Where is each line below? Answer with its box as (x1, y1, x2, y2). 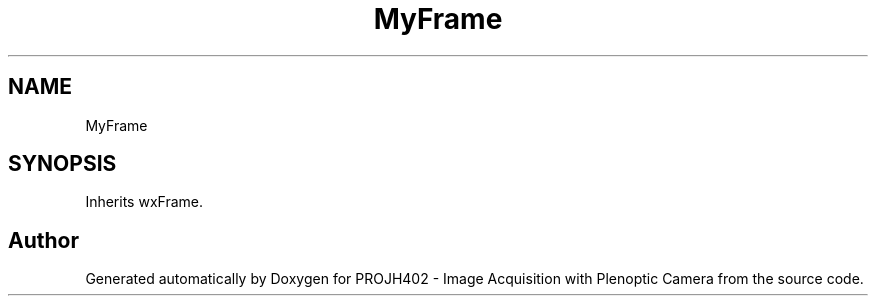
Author (8, 227, 79, 253)
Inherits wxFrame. (85, 193, 203, 211)
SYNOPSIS (8, 151, 117, 177)
